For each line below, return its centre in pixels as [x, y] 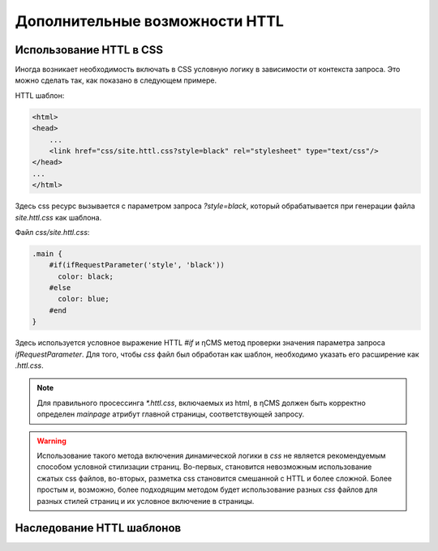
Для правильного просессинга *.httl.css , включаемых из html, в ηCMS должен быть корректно [202, 403]
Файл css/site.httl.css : [52, 232]
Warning [52, 441]
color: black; [86, 276]
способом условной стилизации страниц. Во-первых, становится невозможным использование [204, 467]
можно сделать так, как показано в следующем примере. [116, 80]
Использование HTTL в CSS [89, 50]
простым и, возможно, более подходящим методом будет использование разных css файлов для [207, 489]
